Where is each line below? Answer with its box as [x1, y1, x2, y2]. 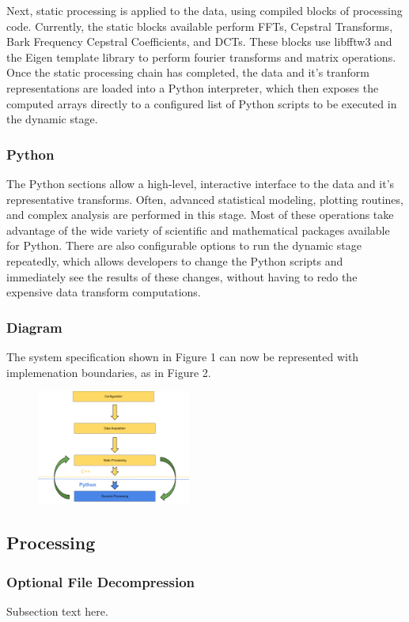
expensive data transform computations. [6, 284, 201, 300]
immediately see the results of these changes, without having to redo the [6, 268, 358, 285]
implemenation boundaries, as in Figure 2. [6, 364, 211, 380]
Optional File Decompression [6, 571, 195, 591]
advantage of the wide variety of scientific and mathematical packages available [6, 221, 390, 238]
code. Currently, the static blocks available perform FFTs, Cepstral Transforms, [6, 17, 393, 34]
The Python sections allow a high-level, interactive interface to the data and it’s [6, 175, 395, 191]
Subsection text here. [6, 602, 108, 619]
